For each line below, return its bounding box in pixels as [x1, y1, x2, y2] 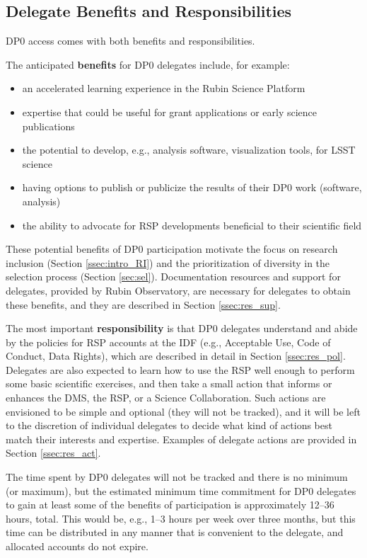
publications [22, 118, 75, 133]
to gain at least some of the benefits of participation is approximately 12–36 [6, 497, 334, 512]
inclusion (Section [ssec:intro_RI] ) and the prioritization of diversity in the [6, 255, 330, 270]
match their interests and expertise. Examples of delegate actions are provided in [6, 431, 357, 446]
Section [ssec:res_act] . [6, 445, 101, 460]
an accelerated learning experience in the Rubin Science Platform [22, 81, 305, 96]
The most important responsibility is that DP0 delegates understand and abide [6, 321, 358, 336]
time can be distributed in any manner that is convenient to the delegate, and [6, 525, 344, 540]
